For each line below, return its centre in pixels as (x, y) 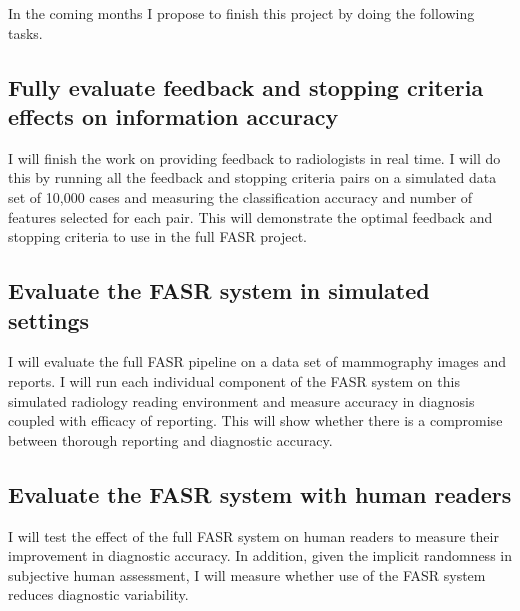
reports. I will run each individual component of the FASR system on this (234, 380)
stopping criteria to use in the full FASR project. (157, 236)
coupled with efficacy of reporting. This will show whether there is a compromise (255, 420)
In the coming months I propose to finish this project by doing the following (241, 13)
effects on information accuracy (173, 115)
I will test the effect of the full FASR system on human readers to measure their (253, 535)
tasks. (25, 32)
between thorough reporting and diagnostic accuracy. (170, 439)
